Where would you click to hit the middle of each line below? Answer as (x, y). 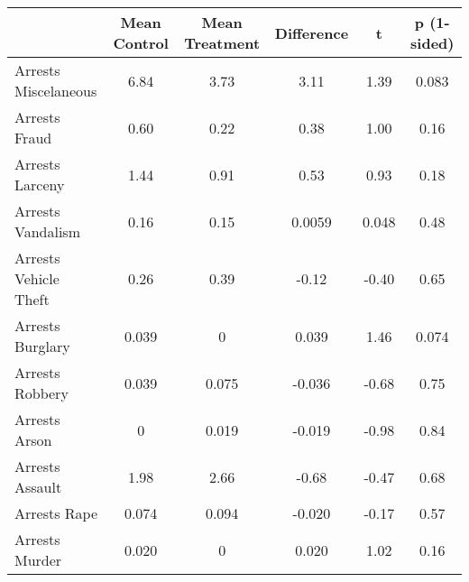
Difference (312, 32)
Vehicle (37, 278)
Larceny (40, 185)
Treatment (222, 43)
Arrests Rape (56, 513)
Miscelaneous (56, 91)
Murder (38, 560)
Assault (38, 487)
